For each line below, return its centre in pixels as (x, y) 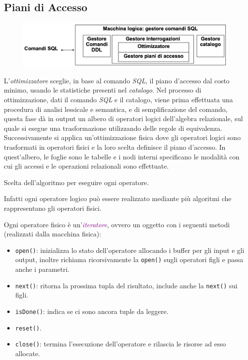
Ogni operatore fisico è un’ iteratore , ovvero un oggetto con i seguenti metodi (117, 224)
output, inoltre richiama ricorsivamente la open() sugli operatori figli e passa (129, 259)
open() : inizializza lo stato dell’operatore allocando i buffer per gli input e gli (130, 250)
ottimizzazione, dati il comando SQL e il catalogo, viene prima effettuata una (118, 100)
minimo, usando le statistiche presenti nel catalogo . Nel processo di (103, 90)
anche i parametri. (42, 269)
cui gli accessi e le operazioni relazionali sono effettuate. (86, 166)
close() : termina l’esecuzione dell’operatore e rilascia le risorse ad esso (121, 344)
